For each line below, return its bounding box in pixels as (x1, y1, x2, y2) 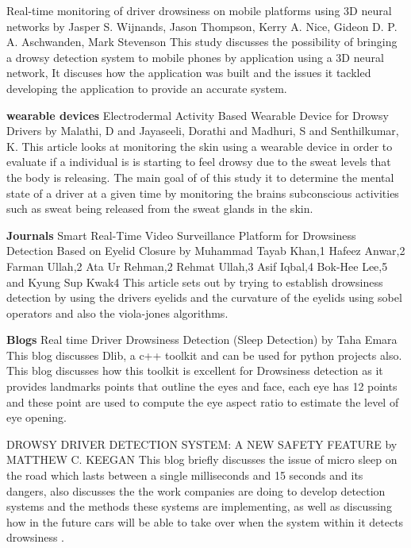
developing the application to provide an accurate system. (6, 79, 287, 96)
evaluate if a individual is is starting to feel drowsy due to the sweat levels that (6, 153, 391, 170)
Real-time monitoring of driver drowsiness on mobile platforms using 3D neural (6, 2, 392, 18)
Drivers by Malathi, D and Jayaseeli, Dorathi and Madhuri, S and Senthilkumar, (6, 122, 399, 139)
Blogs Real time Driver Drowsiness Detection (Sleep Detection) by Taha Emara (6, 331, 398, 348)
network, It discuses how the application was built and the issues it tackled (6, 64, 371, 81)
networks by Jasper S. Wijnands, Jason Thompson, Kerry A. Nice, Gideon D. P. (6, 17, 398, 34)
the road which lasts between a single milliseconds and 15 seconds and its (6, 467, 363, 484)
